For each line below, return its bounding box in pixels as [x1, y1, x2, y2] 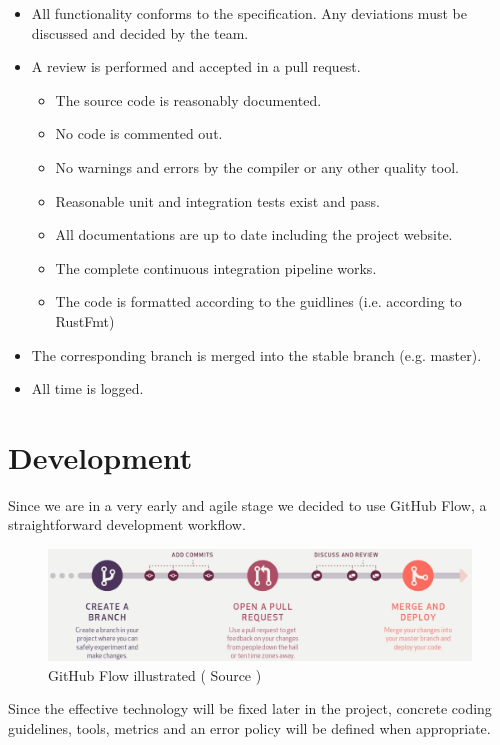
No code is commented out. [55, 123, 223, 144]
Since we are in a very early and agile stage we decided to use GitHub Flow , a [8, 494, 487, 515]
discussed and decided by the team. [31, 22, 249, 43]
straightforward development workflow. [8, 514, 246, 535]
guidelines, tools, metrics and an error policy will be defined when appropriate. [8, 718, 491, 739]
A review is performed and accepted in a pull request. [31, 56, 361, 77]
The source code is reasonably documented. [55, 89, 322, 110]
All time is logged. [31, 378, 144, 399]
